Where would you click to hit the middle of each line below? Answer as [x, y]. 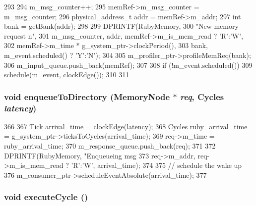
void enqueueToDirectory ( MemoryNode [87, 96]
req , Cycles [202, 96]
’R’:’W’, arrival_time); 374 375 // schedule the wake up [157, 165]
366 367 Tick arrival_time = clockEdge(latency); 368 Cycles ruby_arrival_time [126, 126]
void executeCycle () [46, 197]
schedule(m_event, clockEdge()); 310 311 [67, 75]
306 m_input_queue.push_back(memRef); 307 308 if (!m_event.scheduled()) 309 [128, 65]
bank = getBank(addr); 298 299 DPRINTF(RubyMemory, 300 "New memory [121, 26]
